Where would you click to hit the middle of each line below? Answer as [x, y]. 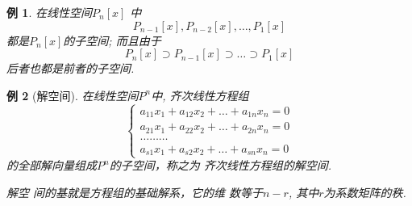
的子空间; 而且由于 [112, 40]
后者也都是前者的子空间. [71, 68]
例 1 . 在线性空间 [49, 12]
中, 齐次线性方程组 [200, 95]
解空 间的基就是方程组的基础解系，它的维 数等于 [135, 192]
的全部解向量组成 [52, 165]
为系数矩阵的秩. [365, 192]
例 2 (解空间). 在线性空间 [73, 95]
